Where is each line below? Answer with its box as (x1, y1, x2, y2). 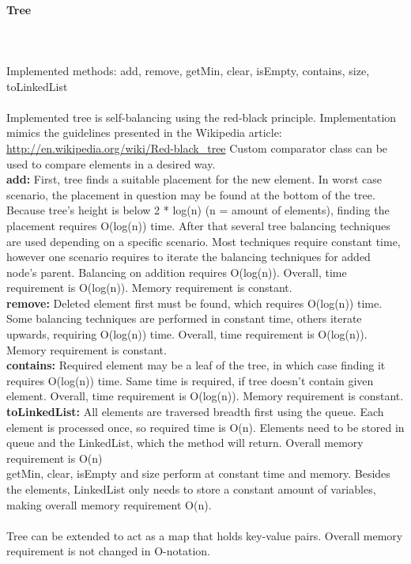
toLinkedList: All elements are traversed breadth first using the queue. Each (6, 403, 384, 420)
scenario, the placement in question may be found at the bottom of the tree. (6, 186, 375, 203)
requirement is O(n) (6, 449, 103, 466)
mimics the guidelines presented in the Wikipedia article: (6, 124, 282, 141)
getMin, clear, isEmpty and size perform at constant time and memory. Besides (6, 465, 390, 482)
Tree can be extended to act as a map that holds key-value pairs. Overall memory (6, 527, 403, 543)
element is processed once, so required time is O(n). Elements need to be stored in (6, 418, 405, 435)
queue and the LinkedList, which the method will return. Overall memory (6, 434, 364, 451)
